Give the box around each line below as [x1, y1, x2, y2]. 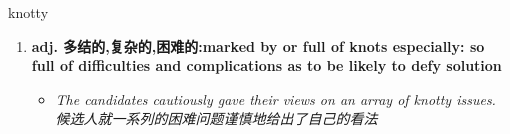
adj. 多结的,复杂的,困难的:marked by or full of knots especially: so [31, 35, 485, 56]
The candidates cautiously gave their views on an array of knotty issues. [55, 88, 496, 109]
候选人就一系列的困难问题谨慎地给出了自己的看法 [55, 108, 378, 129]
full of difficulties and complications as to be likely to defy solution [31, 55, 502, 76]
